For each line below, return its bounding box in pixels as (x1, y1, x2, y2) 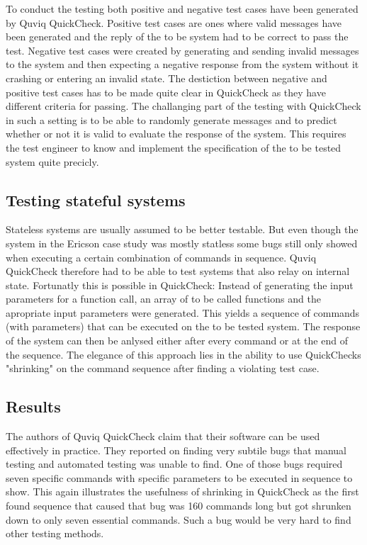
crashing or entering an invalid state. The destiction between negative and (6, 70, 327, 85)
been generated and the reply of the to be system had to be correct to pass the (6, 29, 349, 44)
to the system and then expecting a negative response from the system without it (6, 57, 359, 72)
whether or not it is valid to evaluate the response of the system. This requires (6, 126, 346, 141)
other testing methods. (6, 526, 104, 541)
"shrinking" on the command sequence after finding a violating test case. (6, 361, 320, 376)
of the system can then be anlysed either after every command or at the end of (6, 333, 348, 348)
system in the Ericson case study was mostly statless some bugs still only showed (6, 235, 358, 250)
